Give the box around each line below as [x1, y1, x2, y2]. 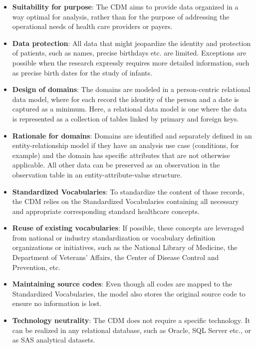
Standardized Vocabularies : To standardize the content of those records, [12, 186, 245, 196]
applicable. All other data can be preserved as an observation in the [12, 159, 220, 170]
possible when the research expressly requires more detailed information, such [12, 57, 250, 67]
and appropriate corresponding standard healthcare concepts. [12, 205, 200, 216]
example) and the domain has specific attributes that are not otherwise [12, 149, 230, 160]
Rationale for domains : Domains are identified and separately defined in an [12, 130, 252, 140]
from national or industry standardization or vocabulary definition [12, 232, 216, 242]
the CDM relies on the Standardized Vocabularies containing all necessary [12, 196, 239, 206]
